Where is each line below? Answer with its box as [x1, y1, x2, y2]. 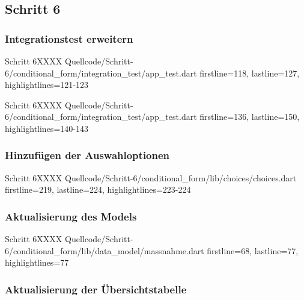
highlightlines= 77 [5, 256, 69, 269]
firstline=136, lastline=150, [199, 110, 300, 123]
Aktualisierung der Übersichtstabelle [5, 281, 187, 296]
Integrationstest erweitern [5, 31, 133, 46]
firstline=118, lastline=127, [199, 66, 300, 79]
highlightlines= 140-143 [5, 122, 88, 134]
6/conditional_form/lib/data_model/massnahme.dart [5, 244, 204, 257]
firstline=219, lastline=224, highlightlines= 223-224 [5, 183, 191, 196]
